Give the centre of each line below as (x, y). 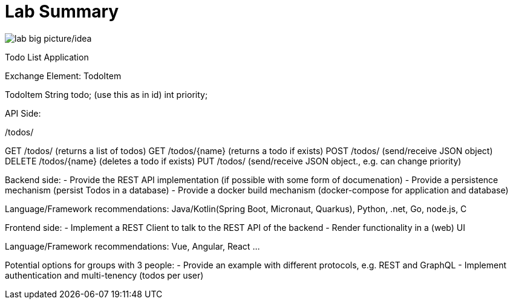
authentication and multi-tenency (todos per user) (104, 275)
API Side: (23, 113)
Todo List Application (47, 57)
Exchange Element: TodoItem (63, 76)
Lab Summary (62, 11)
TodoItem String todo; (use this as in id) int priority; (106, 94)
